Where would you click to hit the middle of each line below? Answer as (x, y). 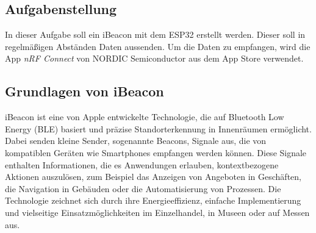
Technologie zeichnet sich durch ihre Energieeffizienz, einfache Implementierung (153, 200)
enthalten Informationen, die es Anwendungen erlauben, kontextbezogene (142, 164)
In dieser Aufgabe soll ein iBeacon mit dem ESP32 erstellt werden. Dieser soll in (155, 34)
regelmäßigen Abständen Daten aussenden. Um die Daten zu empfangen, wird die (158, 46)
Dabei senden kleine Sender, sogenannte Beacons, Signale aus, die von (136, 141)
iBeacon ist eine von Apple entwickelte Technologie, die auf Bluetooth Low (145, 117)
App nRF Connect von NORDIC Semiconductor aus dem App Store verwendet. (154, 58)
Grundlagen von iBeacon (84, 91)
